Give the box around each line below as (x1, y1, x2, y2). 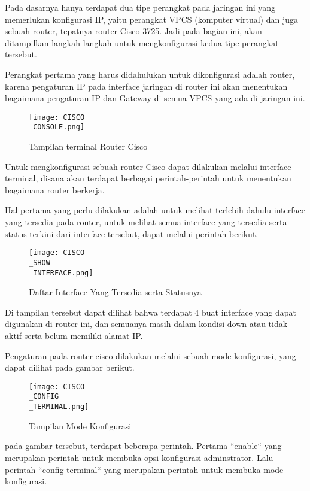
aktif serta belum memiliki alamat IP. (5, 329, 143, 341)
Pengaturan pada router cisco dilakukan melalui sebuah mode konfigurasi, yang (5, 349, 296, 362)
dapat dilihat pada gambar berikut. (5, 361, 135, 374)
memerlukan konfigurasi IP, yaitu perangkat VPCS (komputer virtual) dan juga (5, 13, 298, 25)
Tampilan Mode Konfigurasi (29, 419, 132, 432)
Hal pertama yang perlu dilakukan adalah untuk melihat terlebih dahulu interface (5, 204, 305, 216)
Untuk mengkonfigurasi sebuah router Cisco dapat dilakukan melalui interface (5, 160, 291, 172)
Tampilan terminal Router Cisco (29, 140, 148, 153)
